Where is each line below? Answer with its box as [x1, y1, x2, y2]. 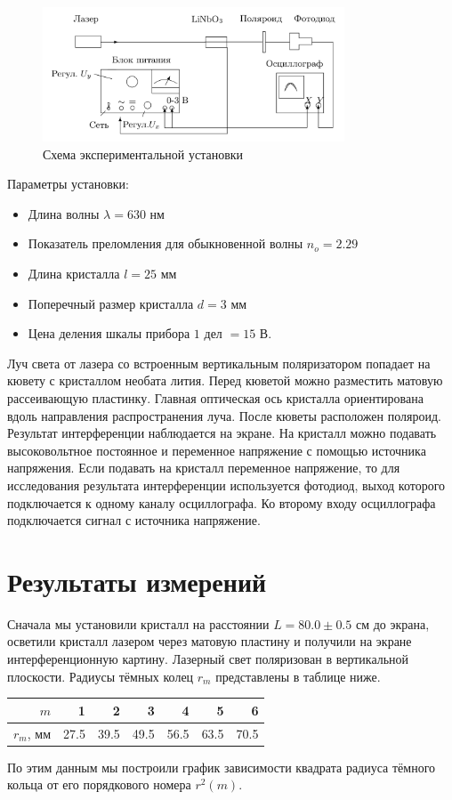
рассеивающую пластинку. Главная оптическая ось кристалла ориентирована [7, 388, 424, 407]
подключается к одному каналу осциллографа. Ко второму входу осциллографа [7, 493, 436, 512]
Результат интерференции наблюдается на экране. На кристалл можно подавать [7, 424, 437, 442]
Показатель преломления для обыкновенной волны [28, 234, 303, 253]
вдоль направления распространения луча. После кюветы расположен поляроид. [7, 406, 441, 424]
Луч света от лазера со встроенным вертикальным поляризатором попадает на [7, 353, 431, 372]
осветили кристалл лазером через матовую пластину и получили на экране [7, 632, 412, 651]
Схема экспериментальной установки [43, 144, 244, 163]
